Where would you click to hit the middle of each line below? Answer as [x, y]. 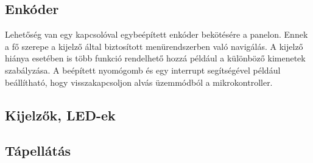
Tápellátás [38, 151]
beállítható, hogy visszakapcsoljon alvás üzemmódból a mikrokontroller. [139, 82]
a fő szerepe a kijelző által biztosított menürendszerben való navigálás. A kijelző [154, 46]
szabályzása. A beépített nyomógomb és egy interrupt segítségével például [143, 70]
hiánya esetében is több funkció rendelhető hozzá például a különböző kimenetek [155, 58]
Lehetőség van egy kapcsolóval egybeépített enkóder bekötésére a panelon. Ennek [156, 34]
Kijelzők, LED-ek [60, 115]
